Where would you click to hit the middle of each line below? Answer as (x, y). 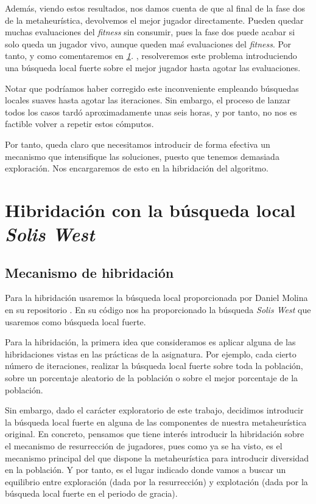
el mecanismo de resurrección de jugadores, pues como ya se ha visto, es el (144, 446)
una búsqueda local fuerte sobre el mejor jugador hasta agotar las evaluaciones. (153, 67)
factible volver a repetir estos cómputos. (79, 124)
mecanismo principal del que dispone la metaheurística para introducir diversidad (157, 457)
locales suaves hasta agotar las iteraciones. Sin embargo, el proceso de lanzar (148, 100)
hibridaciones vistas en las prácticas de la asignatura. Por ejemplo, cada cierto (151, 354)
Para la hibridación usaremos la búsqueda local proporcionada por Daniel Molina (156, 298)
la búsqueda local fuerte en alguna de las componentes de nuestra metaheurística (156, 422)
